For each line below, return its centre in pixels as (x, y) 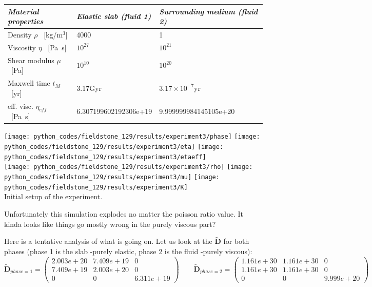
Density (20, 34)
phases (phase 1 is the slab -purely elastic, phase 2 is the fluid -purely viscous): (128, 251)
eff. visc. (21, 106)
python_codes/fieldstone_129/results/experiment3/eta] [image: (114, 147)
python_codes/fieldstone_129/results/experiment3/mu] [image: (112, 177)
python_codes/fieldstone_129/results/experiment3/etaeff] (105, 157)
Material (23, 11)
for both (236, 241)
